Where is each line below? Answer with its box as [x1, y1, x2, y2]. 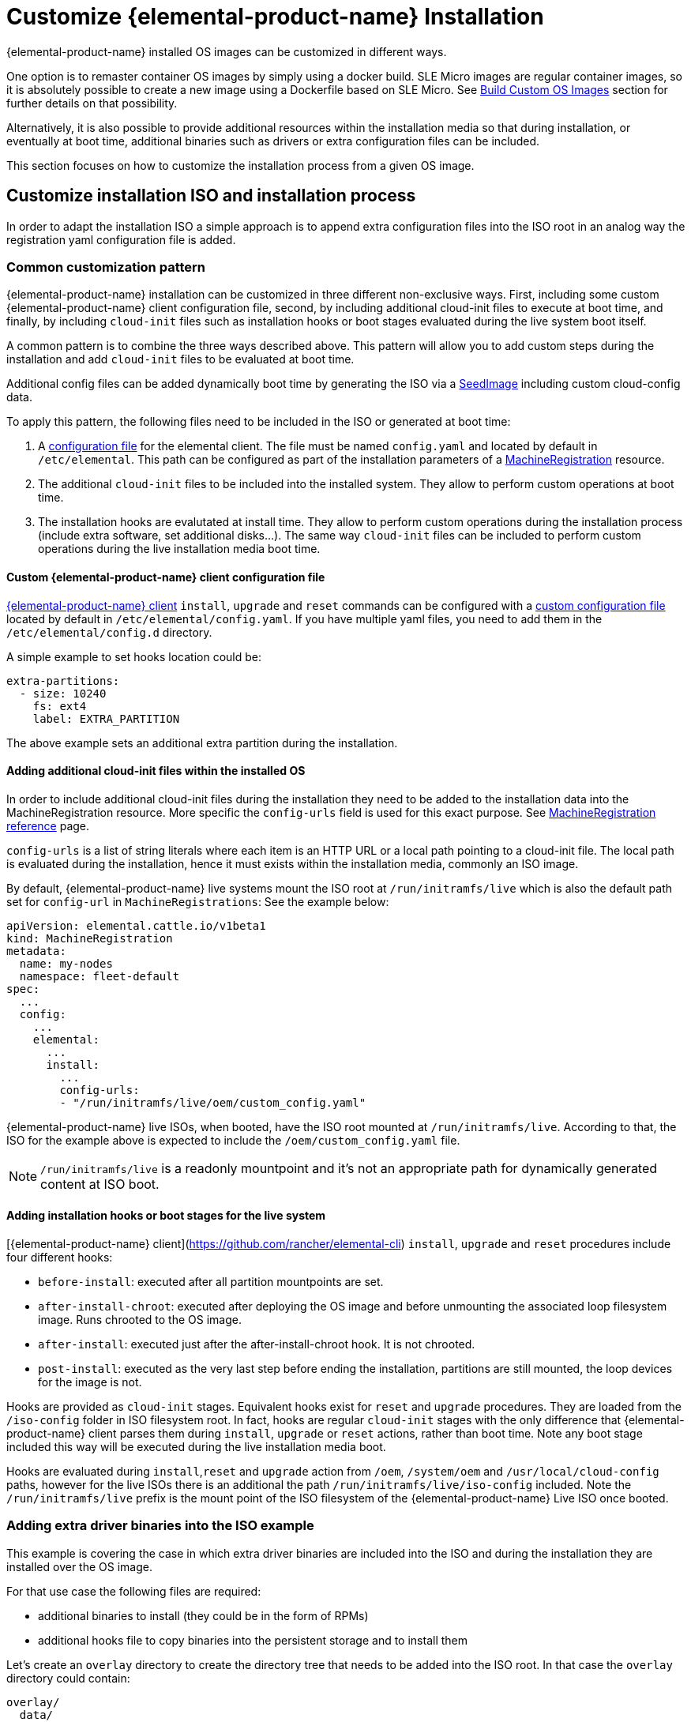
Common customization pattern [6, 258, 205, 275]
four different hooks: [6, 1250, 113, 1264]
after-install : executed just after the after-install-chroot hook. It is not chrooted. [38, 1337, 475, 1351]
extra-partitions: [6, 674, 120, 687]
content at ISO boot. [40, 1175, 160, 1192]
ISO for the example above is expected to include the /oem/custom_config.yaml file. [6, 1133, 460, 1147]
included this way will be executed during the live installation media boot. [6, 1440, 386, 1453]
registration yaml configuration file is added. [6, 232, 236, 246]
